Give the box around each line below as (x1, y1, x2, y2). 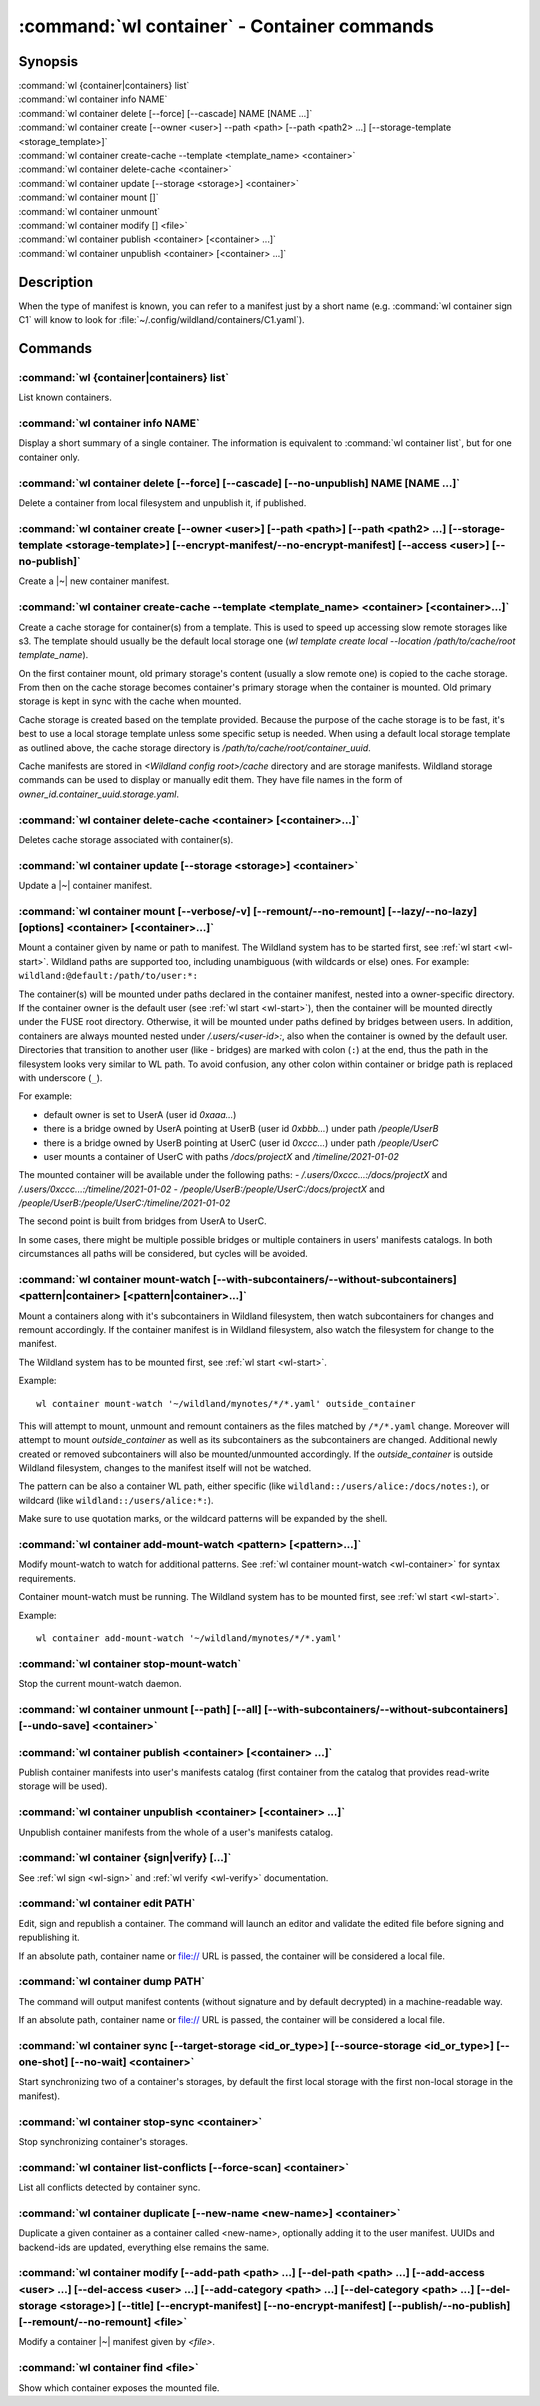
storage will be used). (18, 1780, 108, 1792)
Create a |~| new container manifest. (18, 575, 170, 587)
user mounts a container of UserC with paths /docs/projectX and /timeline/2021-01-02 (43, 1150, 399, 1162)
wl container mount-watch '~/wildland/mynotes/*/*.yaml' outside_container (36, 1398, 416, 1409)
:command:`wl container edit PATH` (18, 1896, 196, 1910)
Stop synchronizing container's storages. (18, 2135, 189, 2147)
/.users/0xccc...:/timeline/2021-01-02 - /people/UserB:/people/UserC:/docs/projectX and (18, 1183, 385, 1195)
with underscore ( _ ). (18, 1071, 103, 1084)
